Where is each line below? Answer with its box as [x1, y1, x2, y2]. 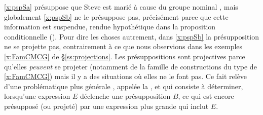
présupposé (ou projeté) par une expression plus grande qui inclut [4, 100, 209, 111]
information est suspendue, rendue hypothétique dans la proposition [4, 21, 216, 32]
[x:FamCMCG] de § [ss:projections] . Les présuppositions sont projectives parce [4, 51, 245, 61]
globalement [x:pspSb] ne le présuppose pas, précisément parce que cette [4, 11, 229, 22]
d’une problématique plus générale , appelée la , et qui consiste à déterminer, [4, 81, 243, 91]
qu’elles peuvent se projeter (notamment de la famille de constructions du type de [4, 61, 257, 71]
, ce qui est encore [178, 91, 234, 101]
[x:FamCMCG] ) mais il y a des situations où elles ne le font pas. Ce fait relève [4, 71, 247, 82]
